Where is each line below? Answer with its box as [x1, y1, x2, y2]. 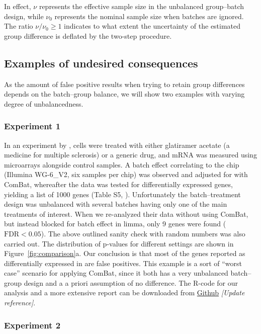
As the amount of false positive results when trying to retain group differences [4, 78, 245, 89]
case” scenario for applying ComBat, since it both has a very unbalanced [4, 268, 228, 278]
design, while [4, 11, 44, 21]
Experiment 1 [4, 120, 61, 132]
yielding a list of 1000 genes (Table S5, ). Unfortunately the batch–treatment [4, 189, 241, 199]
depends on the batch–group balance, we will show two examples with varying [4, 89, 245, 99]
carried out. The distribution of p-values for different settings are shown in [4, 238, 234, 248]
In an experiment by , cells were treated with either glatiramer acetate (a [4, 139, 230, 150]
